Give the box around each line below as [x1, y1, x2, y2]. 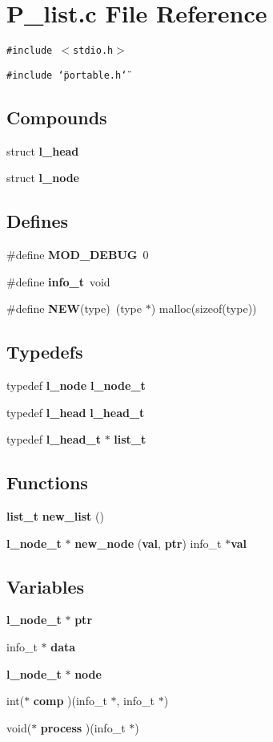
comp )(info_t [33, 692, 107, 709]
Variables [6, 574, 85, 598]
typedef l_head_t [6, 431, 101, 448]
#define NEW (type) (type [6, 300, 142, 317]
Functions [6, 470, 88, 495]
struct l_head [6, 142, 79, 159]
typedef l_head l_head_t [6, 403, 145, 420]
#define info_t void [6, 273, 110, 290]
